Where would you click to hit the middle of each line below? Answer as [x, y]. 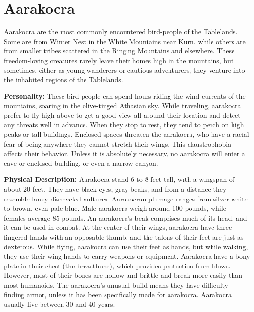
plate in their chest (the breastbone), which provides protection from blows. [117, 265]
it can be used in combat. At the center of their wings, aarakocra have [109, 227]
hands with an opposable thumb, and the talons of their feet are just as [137, 237]
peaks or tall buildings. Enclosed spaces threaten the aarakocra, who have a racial [127, 134]
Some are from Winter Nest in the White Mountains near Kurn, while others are [125, 41]
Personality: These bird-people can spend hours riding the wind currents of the [125, 96]
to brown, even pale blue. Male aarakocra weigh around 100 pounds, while [115, 208]
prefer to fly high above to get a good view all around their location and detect [122, 115]
